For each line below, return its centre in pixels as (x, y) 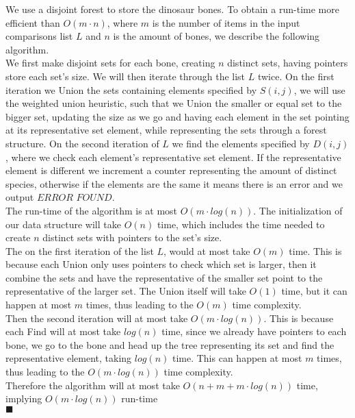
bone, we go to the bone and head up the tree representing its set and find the (170, 344)
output (20, 197)
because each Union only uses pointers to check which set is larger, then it (161, 264)
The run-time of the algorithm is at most (92, 210)
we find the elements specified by (241, 143)
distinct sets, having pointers (288, 63)
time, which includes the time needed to (241, 224)
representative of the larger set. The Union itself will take (126, 291)
